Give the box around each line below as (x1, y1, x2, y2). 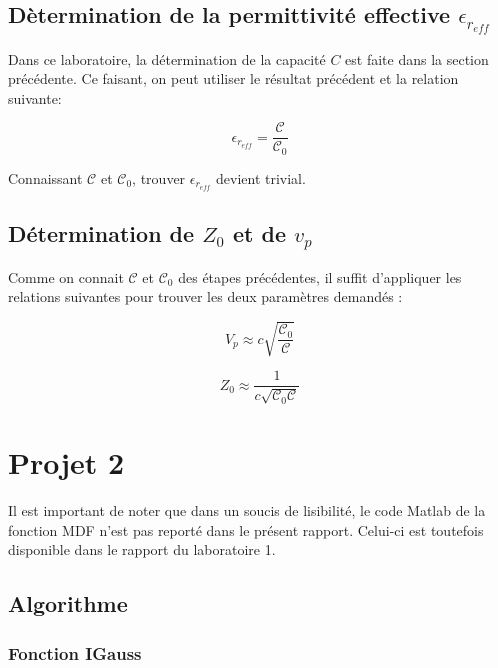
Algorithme (8, 588, 128, 619)
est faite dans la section (345, 48, 489, 69)
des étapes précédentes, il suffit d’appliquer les (178, 266, 462, 287)
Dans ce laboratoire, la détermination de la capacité (8, 48, 326, 69)
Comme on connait (8, 266, 124, 287)
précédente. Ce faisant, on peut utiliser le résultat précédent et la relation (8, 68, 459, 89)
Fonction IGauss (8, 640, 142, 665)
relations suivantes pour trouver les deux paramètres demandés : (8, 286, 403, 307)
